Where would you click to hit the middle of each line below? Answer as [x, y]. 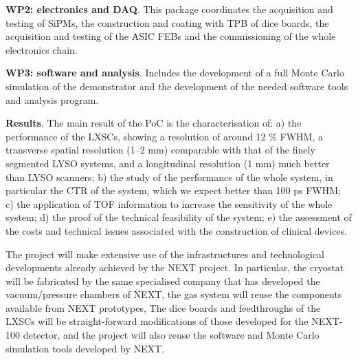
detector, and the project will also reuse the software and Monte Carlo [171, 335]
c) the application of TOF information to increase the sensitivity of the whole [169, 203]
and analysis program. [52, 99]
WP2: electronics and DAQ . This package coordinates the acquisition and [169, 9]
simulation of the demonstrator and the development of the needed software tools [177, 86]
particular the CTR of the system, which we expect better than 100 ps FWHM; [173, 190]
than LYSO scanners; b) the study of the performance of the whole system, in [169, 177]
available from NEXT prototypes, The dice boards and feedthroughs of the [163, 307]
